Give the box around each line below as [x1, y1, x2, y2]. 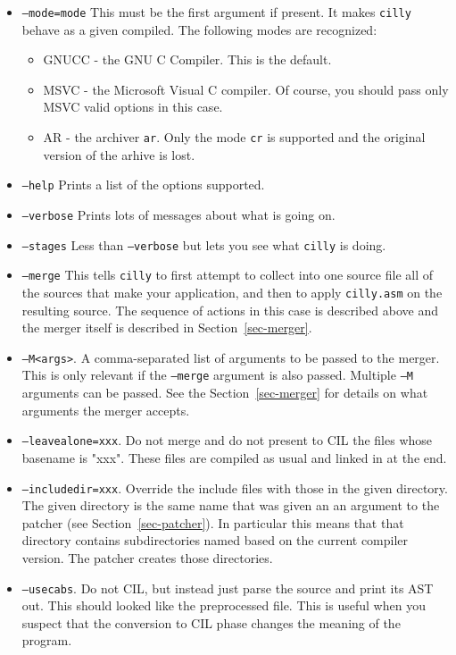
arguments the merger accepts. [21, 400, 190, 419]
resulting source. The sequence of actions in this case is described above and [21, 300, 438, 319]
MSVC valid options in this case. [43, 97, 223, 116]
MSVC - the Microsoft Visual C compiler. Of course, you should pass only [43, 80, 449, 98]
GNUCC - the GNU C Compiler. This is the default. [43, 50, 332, 69]
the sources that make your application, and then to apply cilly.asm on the [21, 282, 443, 301]
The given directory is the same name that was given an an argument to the [21, 496, 440, 515]
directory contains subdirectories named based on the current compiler [21, 531, 409, 550]
